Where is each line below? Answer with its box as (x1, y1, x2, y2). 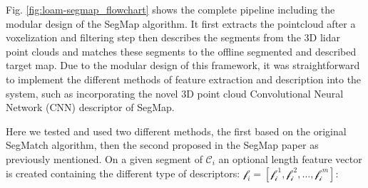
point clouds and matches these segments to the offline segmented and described (6, 43, 357, 58)
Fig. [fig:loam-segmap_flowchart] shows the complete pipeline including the (6, 2, 335, 16)
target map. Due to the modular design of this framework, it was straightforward (6, 58, 360, 73)
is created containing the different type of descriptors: (6, 165, 240, 180)
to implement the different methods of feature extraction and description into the (6, 71, 362, 86)
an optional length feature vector (218, 151, 362, 166)
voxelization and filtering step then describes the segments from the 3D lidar (6, 30, 340, 45)
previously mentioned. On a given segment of (6, 151, 203, 166)
